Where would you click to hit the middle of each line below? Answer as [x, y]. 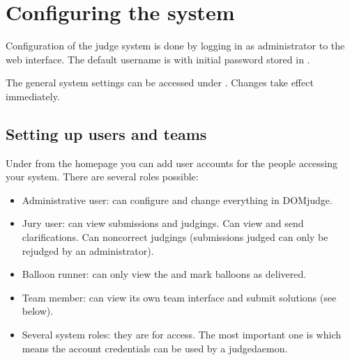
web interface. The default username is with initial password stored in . [158, 59]
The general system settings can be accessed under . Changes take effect [160, 83]
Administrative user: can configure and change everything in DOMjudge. [177, 199]
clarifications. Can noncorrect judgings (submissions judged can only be [175, 237]
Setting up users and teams [106, 133]
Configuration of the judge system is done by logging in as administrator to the [175, 46]
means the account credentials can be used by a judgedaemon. [155, 348]
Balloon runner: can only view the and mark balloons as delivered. [164, 274]
